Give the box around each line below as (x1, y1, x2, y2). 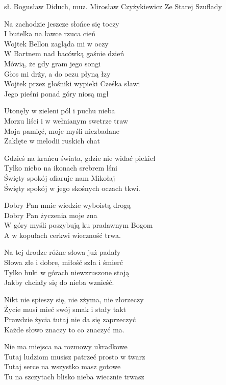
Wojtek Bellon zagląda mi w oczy (4, 38, 109, 49)
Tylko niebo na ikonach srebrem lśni (4, 162, 117, 173)
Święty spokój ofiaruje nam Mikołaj (4, 172, 115, 183)
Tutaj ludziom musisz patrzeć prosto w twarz (4, 351, 145, 362)
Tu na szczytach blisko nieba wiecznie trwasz (4, 371, 144, 381)
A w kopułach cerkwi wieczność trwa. (4, 229, 121, 240)
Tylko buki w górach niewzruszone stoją (4, 267, 130, 277)
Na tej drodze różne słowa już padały (4, 247, 121, 257)
